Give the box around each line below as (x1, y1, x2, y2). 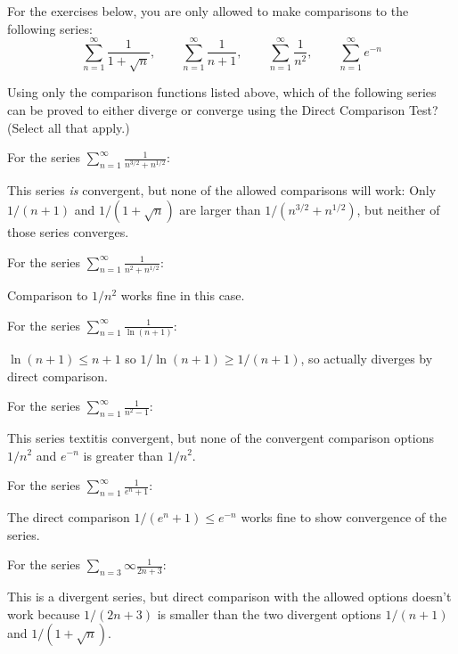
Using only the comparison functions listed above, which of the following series (7, 83, 437, 102)
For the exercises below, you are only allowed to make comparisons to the (7, 2, 409, 20)
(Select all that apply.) (7, 118, 130, 136)
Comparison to (7, 286, 88, 305)
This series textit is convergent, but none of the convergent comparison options (7, 428, 434, 446)
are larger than (179, 200, 261, 219)
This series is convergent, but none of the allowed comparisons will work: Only (7, 181, 437, 200)
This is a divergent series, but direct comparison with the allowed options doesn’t (7, 586, 452, 605)
